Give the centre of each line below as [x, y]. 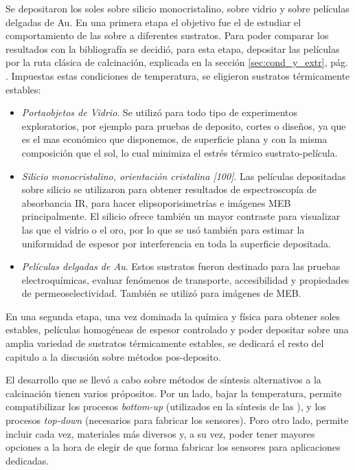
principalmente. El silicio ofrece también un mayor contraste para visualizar [181, 216]
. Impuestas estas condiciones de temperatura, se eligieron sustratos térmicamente [178, 75]
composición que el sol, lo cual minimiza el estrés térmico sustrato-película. [180, 152]
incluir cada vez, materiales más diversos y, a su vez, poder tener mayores [160, 433]
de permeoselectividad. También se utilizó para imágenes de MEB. [161, 293]
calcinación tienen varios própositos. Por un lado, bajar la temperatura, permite [174, 393]
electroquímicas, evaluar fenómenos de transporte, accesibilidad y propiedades [185, 279]
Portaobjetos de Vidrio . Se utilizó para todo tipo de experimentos [159, 112]
